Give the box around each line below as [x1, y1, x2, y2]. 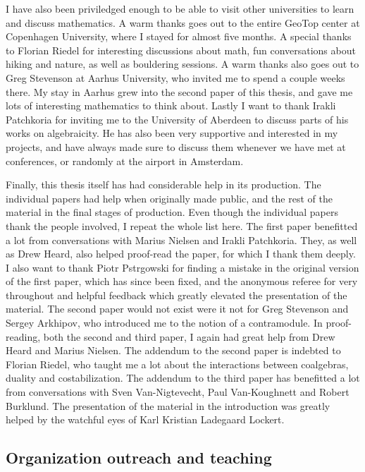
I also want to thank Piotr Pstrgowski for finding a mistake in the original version [6, 260, 359, 274]
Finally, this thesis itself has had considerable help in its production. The [6, 177, 321, 192]
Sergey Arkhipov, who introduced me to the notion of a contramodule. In [6, 315, 323, 330]
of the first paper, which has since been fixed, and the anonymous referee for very [6, 274, 358, 289]
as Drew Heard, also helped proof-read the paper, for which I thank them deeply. [6, 246, 356, 261]
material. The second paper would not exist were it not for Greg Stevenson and [6, 301, 349, 316]
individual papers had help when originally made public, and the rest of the [6, 190, 333, 205]
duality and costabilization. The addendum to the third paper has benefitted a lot [6, 370, 360, 385]
